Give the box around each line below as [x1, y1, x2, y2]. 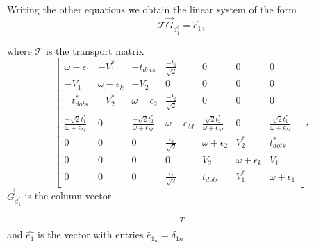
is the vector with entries [38, 227, 144, 242]
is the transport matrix [46, 43, 144, 58]
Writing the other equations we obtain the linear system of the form [7, 2, 297, 16]
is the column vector [24, 188, 112, 203]
